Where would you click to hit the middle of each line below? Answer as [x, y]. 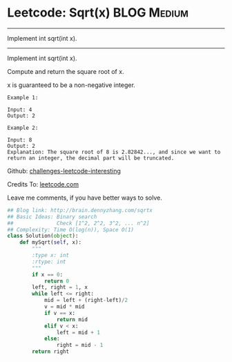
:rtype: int [49, 261]
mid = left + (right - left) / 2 [86, 301]
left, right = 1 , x [60, 287]
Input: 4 [20, 109]
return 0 [57, 281]
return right [51, 352]
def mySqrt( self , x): [50, 242]
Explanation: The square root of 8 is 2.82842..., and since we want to [114, 152]
